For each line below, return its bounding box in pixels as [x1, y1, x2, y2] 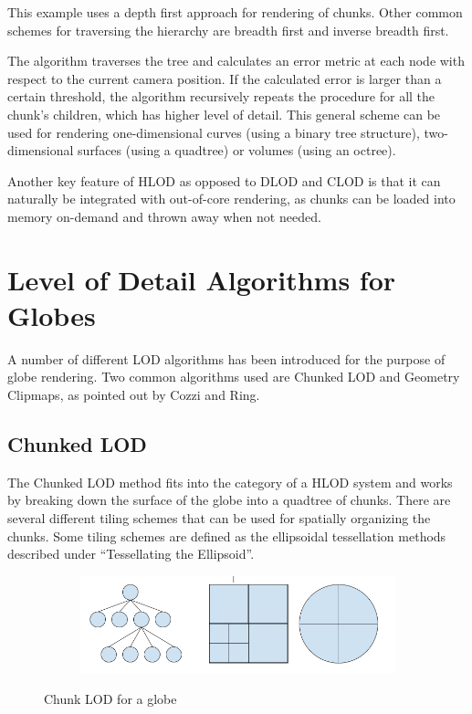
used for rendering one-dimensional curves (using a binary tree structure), [7, 122, 420, 142]
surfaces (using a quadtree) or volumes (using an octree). [78, 141, 396, 160]
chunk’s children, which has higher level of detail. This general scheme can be [7, 104, 441, 123]
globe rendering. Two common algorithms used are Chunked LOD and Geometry [7, 367, 460, 386]
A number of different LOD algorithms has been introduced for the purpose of [7, 349, 446, 368]
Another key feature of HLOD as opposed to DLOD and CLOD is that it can [7, 171, 441, 190]
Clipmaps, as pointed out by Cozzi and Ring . [7, 385, 260, 404]
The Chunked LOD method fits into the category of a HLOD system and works [7, 472, 453, 491]
